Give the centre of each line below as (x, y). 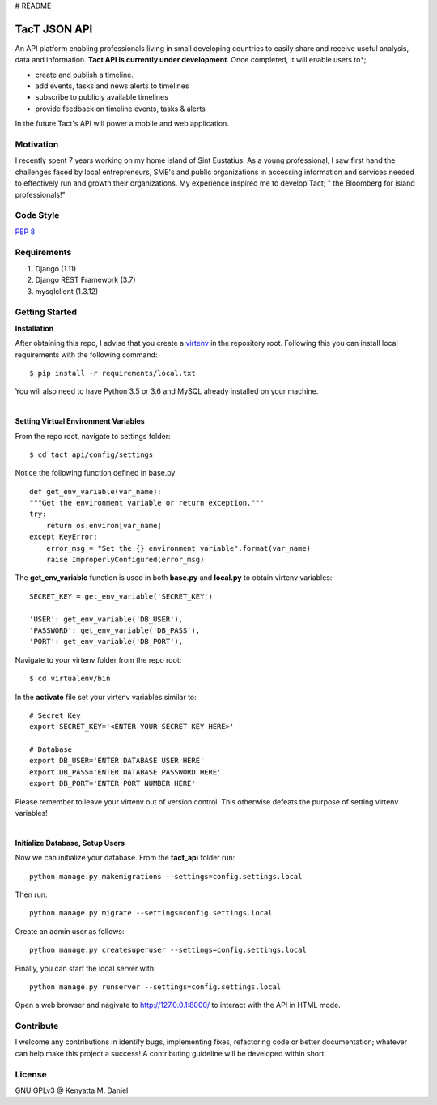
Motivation (37, 144)
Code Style (37, 215)
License (31, 1074)
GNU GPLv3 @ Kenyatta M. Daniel (72, 1090)
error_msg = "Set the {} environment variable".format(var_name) (178, 548)
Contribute (37, 1026)
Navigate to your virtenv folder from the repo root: (98, 659)
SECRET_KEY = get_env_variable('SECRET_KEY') (121, 596)
